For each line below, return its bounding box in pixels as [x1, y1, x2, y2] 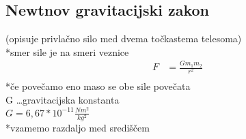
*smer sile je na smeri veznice [5, 44, 129, 59]
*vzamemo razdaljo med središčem [5, 121, 150, 135]
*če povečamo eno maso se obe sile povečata [5, 79, 191, 93]
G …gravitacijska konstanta [5, 92, 120, 106]
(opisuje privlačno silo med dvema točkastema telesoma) [5, 31, 242, 46]
